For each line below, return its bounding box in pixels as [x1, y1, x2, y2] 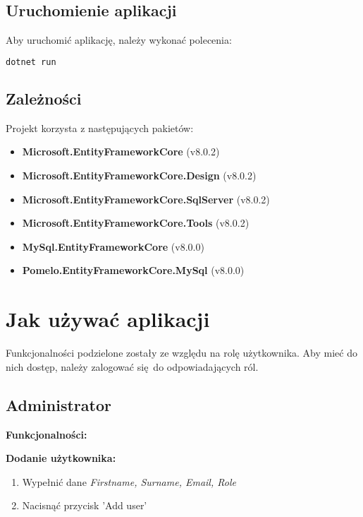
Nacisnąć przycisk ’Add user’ [22, 498, 147, 513]
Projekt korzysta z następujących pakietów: [6, 120, 194, 135]
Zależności [6, 88, 82, 109]
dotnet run [6, 57, 56, 67]
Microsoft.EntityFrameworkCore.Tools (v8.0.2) [22, 215, 250, 230]
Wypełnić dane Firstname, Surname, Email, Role [22, 474, 236, 489]
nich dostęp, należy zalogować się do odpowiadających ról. [6, 359, 259, 374]
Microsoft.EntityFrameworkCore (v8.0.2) [22, 144, 220, 159]
